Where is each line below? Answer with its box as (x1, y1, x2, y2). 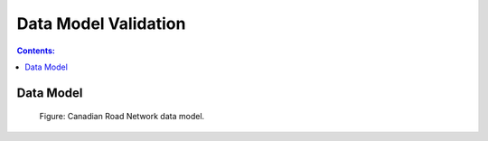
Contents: (16, 45, 56, 56)
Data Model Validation (16, 14, 186, 33)
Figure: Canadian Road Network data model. (39, 111, 205, 122)
